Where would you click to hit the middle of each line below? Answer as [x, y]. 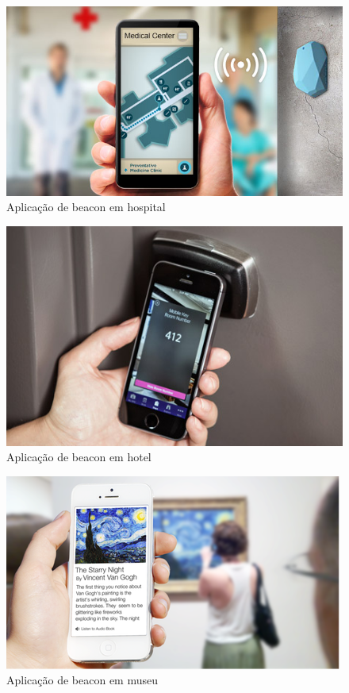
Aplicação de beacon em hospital [86, 207]
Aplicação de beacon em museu [82, 680]
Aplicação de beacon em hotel [79, 457]
